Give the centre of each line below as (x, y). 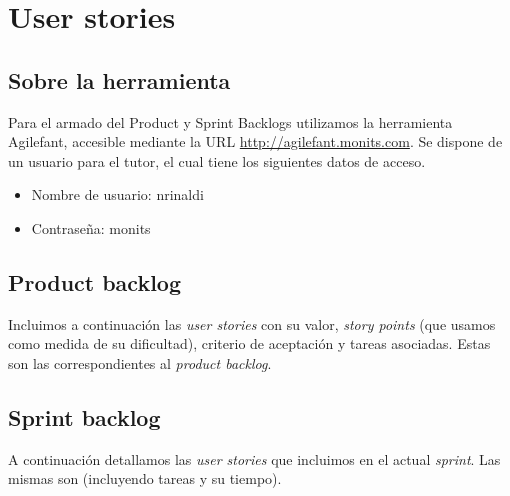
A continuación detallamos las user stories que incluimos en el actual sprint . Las (254, 458)
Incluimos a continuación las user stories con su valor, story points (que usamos (252, 323)
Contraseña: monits (91, 227)
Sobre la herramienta (119, 79)
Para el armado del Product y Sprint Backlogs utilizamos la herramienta (230, 121)
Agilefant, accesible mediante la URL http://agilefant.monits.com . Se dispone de (255, 141)
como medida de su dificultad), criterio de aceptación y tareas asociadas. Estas (249, 343)
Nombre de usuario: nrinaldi (117, 194)
